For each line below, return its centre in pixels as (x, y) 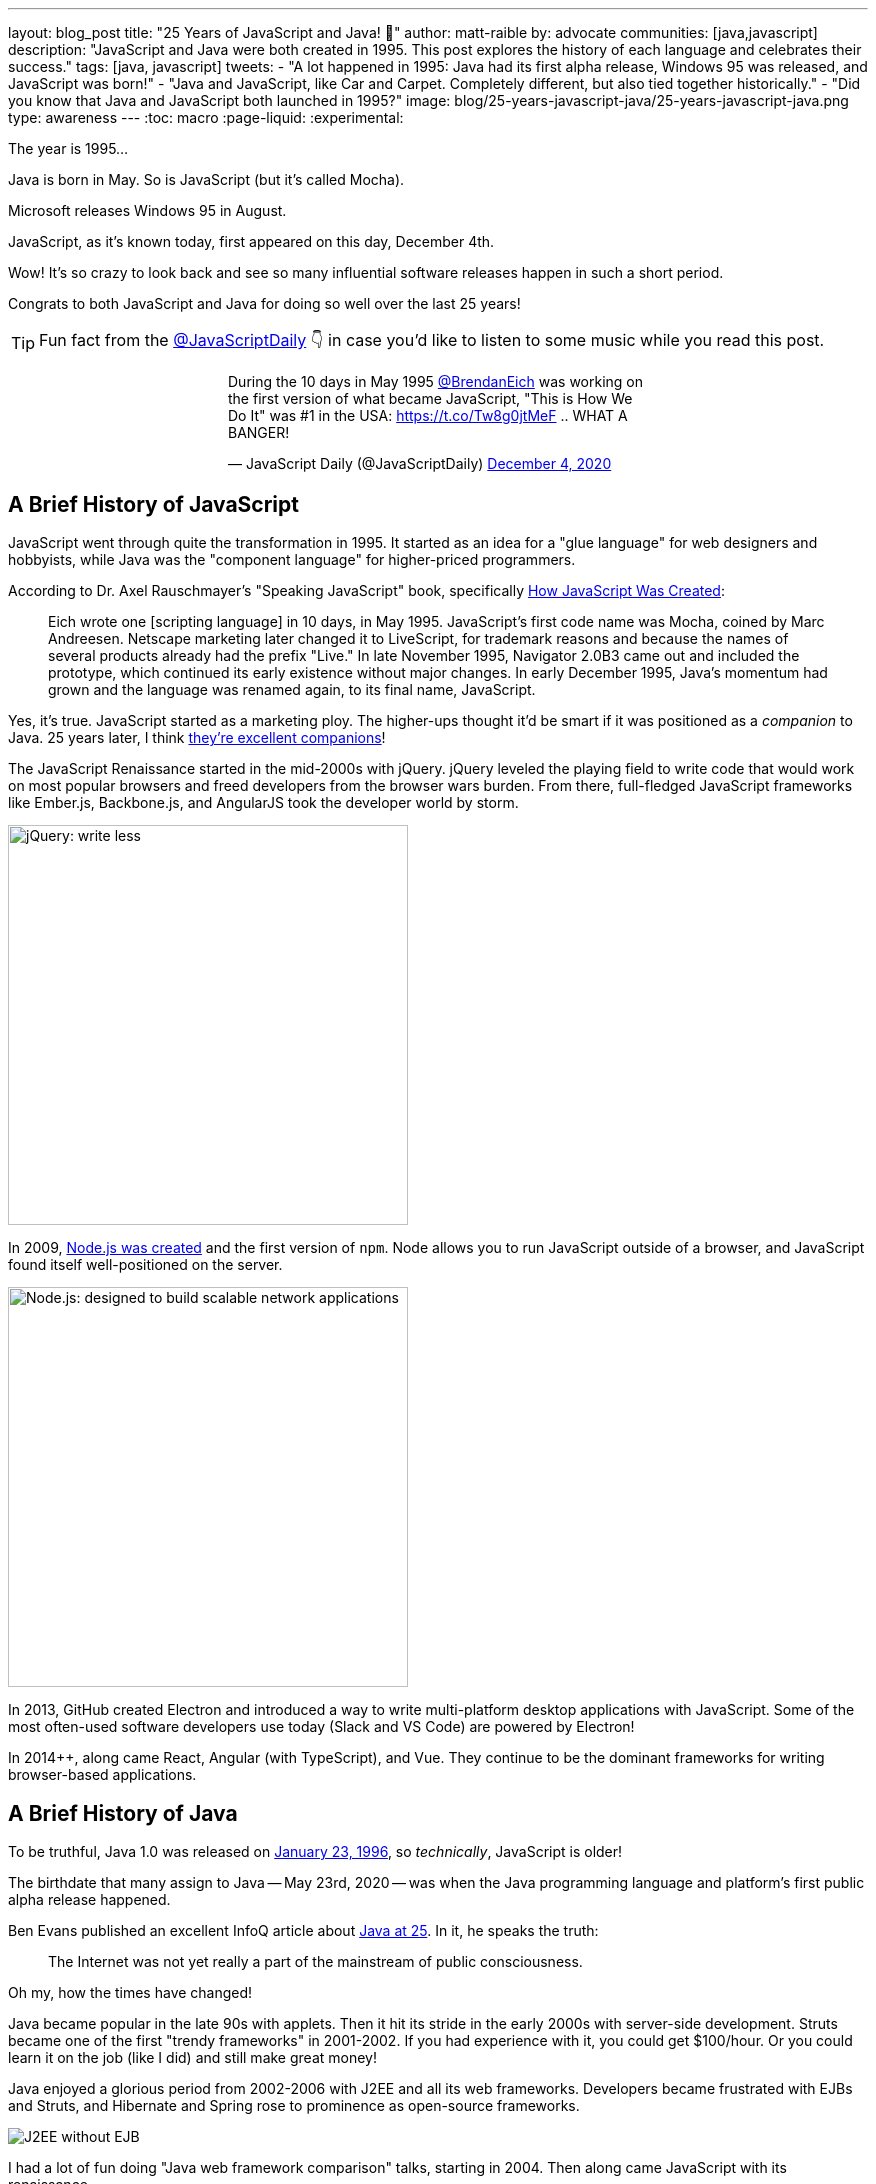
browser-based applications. (102, 1775)
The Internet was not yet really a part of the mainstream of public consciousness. (315, 1962)
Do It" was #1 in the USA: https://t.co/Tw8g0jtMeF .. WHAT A (428, 415)
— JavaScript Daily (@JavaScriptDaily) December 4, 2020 (420, 463)
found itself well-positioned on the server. (145, 1265)
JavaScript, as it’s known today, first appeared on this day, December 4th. (251, 241)
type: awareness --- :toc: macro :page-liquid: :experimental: (206, 117)
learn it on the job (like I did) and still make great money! (192, 2058)
